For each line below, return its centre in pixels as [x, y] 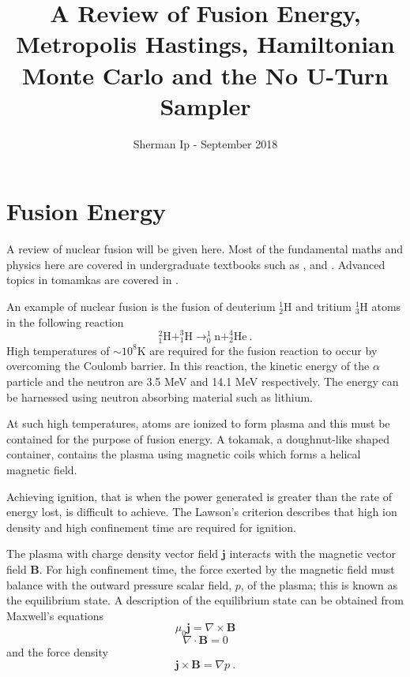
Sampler [205, 105]
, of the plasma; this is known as [319, 584]
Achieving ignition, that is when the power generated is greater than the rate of [199, 496]
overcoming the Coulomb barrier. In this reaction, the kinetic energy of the [188, 366]
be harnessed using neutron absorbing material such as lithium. [160, 396]
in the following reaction [65, 322]
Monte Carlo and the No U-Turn [205, 75]
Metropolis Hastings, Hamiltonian [205, 44]
